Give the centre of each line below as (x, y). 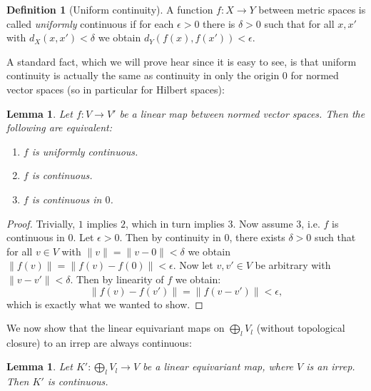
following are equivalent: (59, 127)
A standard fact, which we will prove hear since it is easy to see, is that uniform (182, 61)
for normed (315, 75)
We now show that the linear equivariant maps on (116, 328)
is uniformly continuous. (85, 151)
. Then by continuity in (170, 237)
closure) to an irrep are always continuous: (99, 342)
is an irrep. (331, 366)
